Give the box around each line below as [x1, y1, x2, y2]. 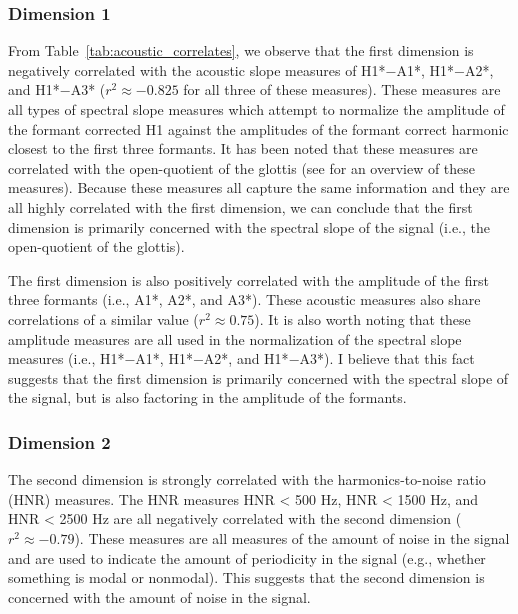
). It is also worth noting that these [254, 308, 471, 329]
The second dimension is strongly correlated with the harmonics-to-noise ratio [8, 469, 486, 490]
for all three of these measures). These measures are [183, 79, 501, 100]
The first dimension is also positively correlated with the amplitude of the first [8, 269, 489, 290]
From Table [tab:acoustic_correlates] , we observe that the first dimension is [8, 40, 474, 61]
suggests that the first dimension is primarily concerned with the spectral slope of [8, 367, 509, 388]
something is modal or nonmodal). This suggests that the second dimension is [8, 567, 485, 588]
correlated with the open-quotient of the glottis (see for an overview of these [8, 157, 476, 178]
